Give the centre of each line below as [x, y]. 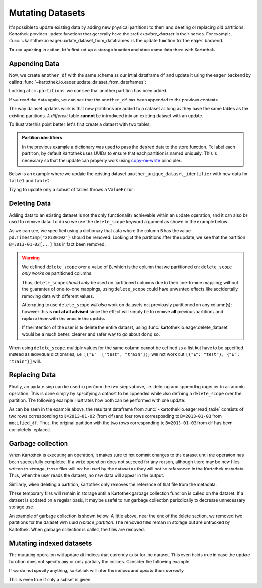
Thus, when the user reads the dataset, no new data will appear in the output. [87, 475]
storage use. [21, 507]
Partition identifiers [42, 138]
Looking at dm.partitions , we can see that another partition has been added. [88, 91]
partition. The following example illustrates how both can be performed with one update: [97, 400]
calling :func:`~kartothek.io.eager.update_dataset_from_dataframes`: [77, 82]
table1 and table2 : [30, 181]
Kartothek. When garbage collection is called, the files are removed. [77, 529]
